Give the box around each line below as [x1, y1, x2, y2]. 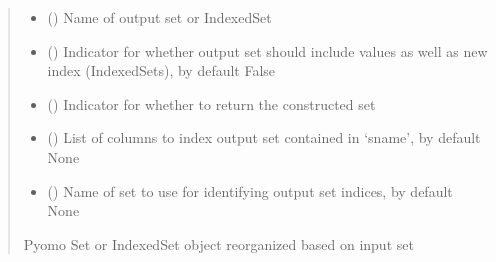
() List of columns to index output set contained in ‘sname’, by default [47, 127, 481, 148]
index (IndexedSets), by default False [47, 60, 276, 81]
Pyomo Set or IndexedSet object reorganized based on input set [23, 233, 414, 254]
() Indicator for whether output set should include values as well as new [47, 40, 488, 61]
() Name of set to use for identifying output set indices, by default [47, 180, 453, 201]
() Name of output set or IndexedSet [47, 7, 272, 27]
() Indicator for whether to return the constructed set [47, 93, 376, 114]
